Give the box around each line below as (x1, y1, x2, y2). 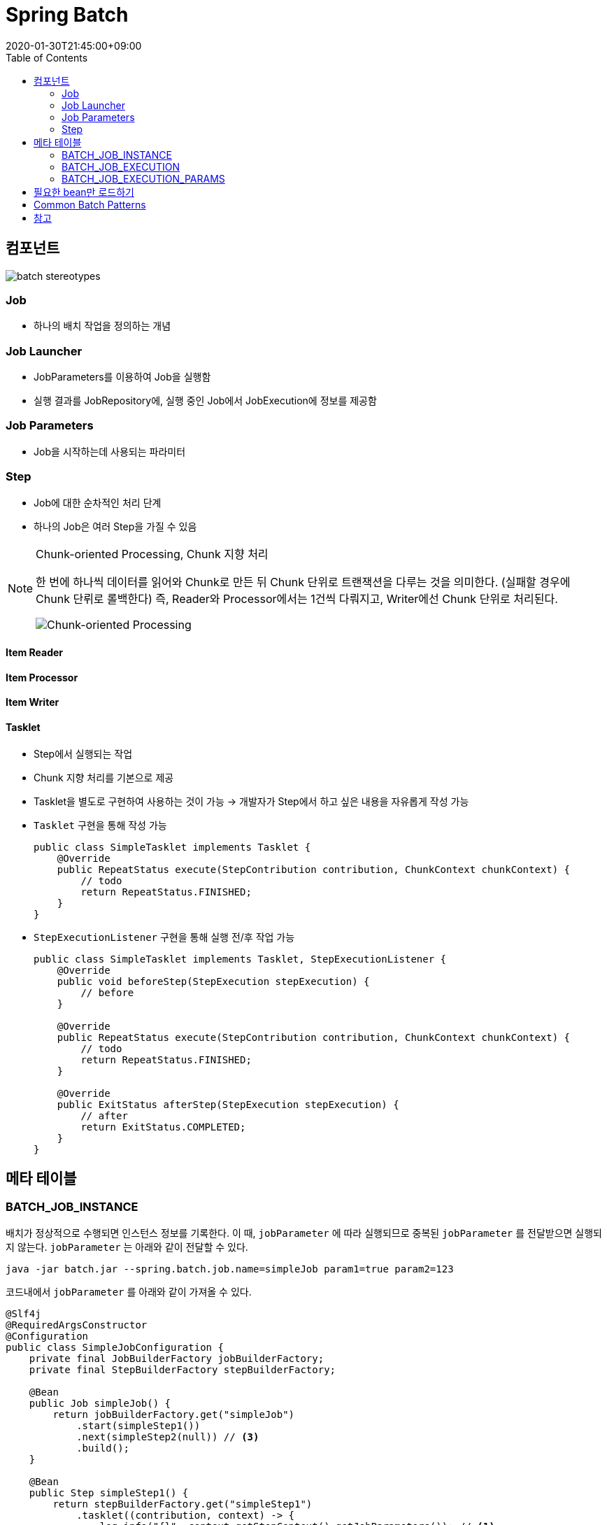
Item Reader (6, 646, 64, 659)
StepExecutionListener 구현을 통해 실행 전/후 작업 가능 (34, 930, 295, 943)
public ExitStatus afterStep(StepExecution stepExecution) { (57, 1098, 399, 1110)
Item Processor (6, 671, 78, 683)
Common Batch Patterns (34, 198, 146, 211)
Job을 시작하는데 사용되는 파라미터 (34, 445, 186, 457)
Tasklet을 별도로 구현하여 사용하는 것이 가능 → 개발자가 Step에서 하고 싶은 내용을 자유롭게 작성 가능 (34, 795, 469, 807)
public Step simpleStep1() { (29, 1487, 189, 1498)
